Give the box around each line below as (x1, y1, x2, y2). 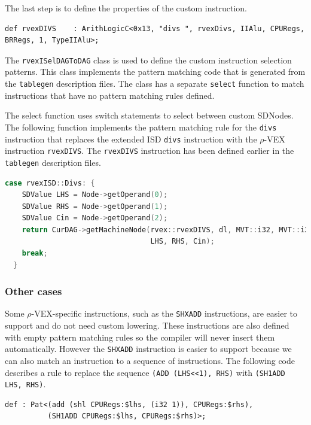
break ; (22, 249, 48, 258)
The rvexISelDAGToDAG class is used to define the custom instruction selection (5, 53, 292, 66)
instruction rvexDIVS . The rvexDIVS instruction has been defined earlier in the (5, 144, 294, 157)
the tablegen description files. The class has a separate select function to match (5, 77, 304, 90)
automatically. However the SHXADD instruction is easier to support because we (5, 342, 292, 355)
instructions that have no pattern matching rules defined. (5, 89, 215, 101)
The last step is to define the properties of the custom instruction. (5, 2, 248, 14)
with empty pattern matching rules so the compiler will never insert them (5, 330, 275, 343)
